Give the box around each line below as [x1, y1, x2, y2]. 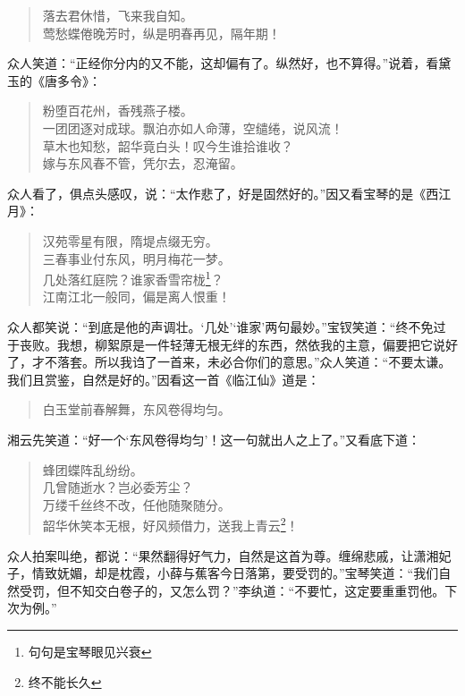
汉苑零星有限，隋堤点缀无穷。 [42, 231, 218, 250]
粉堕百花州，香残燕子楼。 [42, 101, 193, 120]
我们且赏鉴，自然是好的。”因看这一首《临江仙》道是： [7, 369, 320, 388]
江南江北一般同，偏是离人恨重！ [42, 287, 231, 306]
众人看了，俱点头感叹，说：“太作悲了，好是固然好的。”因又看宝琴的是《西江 [7, 183, 452, 202]
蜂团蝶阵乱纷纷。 [42, 460, 143, 479]
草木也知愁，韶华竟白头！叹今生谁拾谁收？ [42, 136, 293, 155]
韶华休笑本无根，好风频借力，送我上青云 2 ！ [42, 514, 299, 534]
